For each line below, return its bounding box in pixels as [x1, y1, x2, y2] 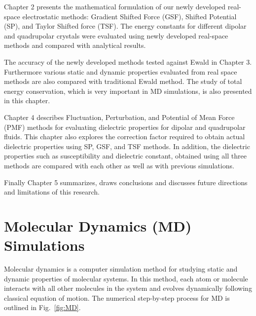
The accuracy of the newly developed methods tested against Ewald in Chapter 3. [4, 56, 252, 67]
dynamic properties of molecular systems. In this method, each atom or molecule [4, 273, 248, 283]
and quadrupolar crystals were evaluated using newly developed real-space [4, 30, 228, 40]
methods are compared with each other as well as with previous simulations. [4, 160, 234, 170]
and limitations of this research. [4, 187, 100, 197]
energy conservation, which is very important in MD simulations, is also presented [4, 85, 252, 96]
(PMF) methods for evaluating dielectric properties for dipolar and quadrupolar [4, 121, 246, 132]
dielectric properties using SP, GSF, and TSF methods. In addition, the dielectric [4, 141, 250, 151]
